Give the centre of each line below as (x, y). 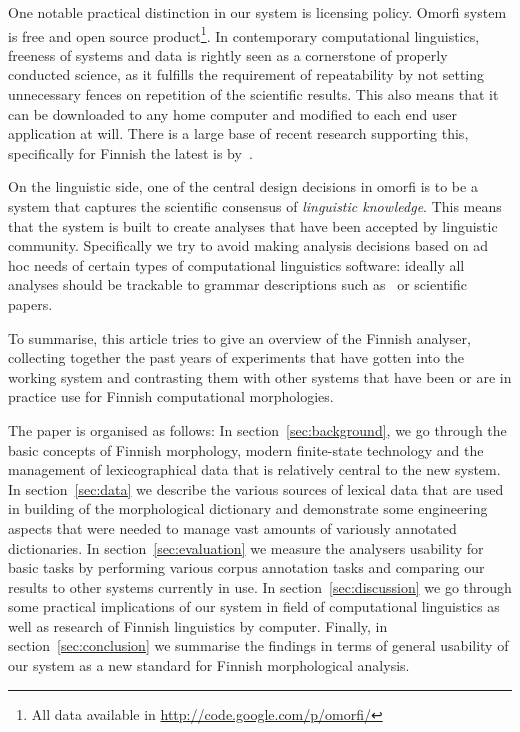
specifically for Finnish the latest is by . (130, 152)
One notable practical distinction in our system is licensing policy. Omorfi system (257, 12)
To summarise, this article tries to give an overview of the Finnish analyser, (239, 337)
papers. (30, 303)
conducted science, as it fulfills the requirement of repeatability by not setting (246, 74)
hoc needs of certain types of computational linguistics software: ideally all (236, 264)
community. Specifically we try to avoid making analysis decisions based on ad (248, 245)
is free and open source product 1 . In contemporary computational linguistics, (244, 34)
